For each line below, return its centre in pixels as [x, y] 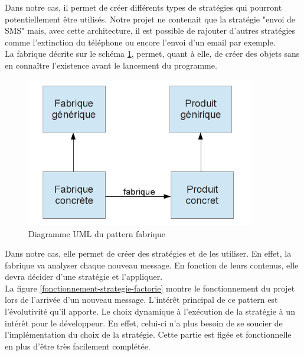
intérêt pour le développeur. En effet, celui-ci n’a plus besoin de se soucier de [144, 323]
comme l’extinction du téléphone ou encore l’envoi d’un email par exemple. [140, 42]
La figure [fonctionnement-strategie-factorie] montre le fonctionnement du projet [150, 288]
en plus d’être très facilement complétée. [78, 346]
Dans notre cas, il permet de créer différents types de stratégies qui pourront [143, 7]
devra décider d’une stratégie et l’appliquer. [84, 276]
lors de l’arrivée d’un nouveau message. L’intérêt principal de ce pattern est [141, 300]
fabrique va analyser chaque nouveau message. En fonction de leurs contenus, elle [152, 265]
